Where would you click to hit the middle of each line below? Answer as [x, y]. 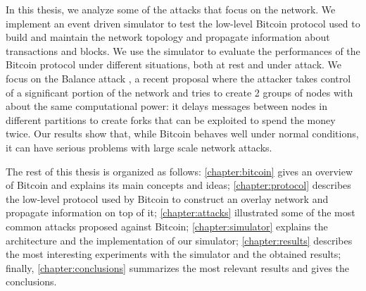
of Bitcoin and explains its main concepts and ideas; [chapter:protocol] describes [178, 185]
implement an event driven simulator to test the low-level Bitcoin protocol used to [183, 23]
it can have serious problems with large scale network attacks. [139, 147]
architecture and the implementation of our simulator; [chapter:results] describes [179, 240]
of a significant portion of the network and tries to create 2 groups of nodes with [179, 92]
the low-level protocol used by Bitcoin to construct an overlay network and [167, 198]
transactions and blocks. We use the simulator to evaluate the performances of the [183, 50]
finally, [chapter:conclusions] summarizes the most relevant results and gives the [178, 267]
